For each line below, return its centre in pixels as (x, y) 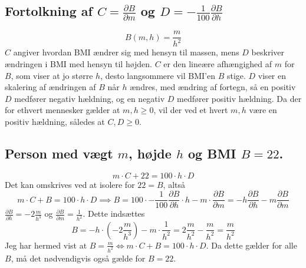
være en (263, 110)
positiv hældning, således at (55, 122)
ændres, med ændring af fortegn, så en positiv (213, 87)
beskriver (268, 52)
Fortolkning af (49, 11)
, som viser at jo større (52, 75)
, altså (174, 184)
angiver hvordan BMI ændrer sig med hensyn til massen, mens (126, 52)
